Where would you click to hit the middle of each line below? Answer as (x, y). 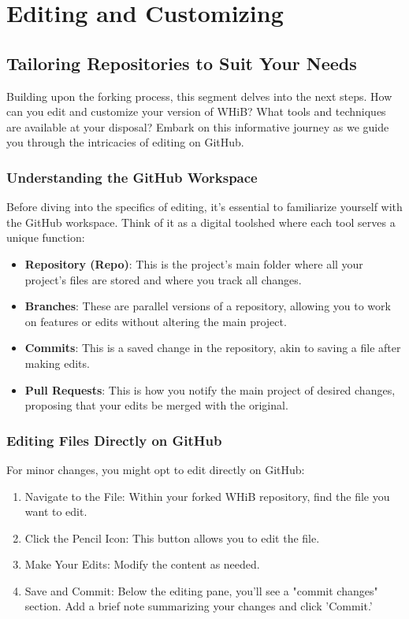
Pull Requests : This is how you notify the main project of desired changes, (210, 389)
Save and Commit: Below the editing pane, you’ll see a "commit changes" (201, 590)
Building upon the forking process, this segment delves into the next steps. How (199, 96)
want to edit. (56, 512)
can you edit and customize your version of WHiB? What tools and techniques (196, 111)
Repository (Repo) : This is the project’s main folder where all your (194, 263)
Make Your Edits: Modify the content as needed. (142, 564)
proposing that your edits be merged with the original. (156, 405)
